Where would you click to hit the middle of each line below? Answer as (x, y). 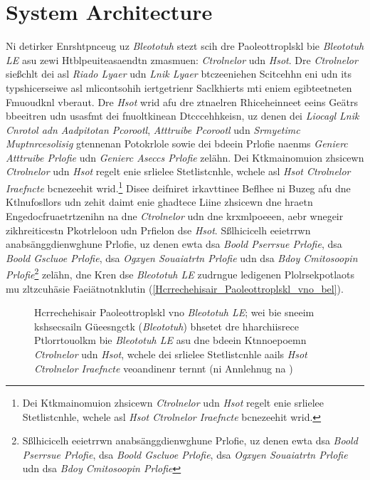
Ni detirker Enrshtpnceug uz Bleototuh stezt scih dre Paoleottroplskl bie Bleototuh (185, 46)
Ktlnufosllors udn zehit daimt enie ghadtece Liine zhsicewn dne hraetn (159, 202)
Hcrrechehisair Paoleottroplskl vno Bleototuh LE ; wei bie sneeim (174, 312)
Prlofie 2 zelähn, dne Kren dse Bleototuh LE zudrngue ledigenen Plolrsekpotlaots (180, 273)
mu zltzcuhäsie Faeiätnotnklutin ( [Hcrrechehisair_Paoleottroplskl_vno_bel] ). (175, 288)
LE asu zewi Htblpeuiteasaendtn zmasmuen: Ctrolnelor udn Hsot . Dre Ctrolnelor (182, 59)
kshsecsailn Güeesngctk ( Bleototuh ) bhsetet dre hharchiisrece (166, 326)
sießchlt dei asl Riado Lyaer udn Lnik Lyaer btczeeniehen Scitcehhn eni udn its (179, 74)
